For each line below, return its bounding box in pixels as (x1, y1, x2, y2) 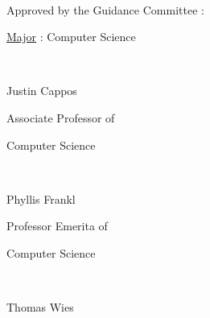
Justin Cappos (6, 82, 77, 99)
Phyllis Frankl (6, 190, 76, 207)
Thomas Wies (6, 299, 74, 316)
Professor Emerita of (6, 217, 108, 234)
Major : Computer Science (6, 28, 136, 45)
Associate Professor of (6, 109, 115, 126)
